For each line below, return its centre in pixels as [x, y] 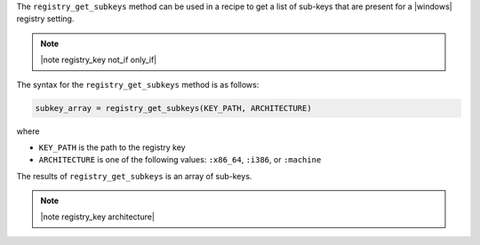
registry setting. [45, 19]
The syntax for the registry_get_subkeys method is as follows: [138, 84]
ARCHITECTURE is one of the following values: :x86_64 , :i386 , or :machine [180, 160]
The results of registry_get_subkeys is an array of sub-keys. [134, 176]
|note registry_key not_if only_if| [99, 60]
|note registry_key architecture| [98, 217]
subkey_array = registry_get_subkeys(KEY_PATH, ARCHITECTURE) [173, 108]
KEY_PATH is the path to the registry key [112, 147]
